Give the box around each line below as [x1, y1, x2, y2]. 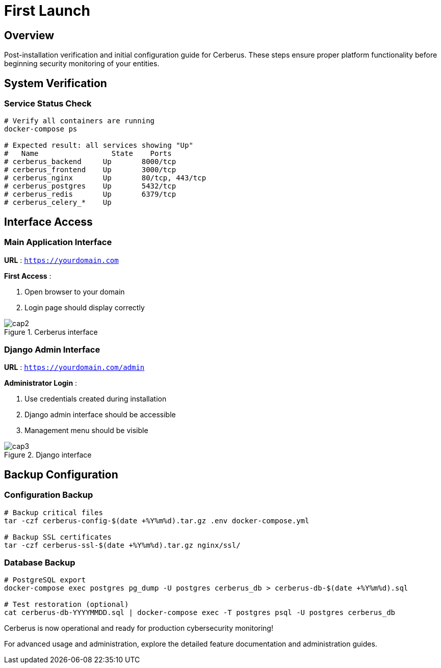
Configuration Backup [4, 490, 93, 500]
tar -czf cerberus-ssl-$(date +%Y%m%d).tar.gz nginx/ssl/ [4, 541, 241, 549]
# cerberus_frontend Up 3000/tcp [4, 166, 176, 174]
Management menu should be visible [24, 426, 148, 435]
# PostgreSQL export [4, 576, 86, 584]
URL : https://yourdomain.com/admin [4, 363, 145, 372]
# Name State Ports [4, 149, 172, 158]
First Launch [4, 2, 90, 19]
